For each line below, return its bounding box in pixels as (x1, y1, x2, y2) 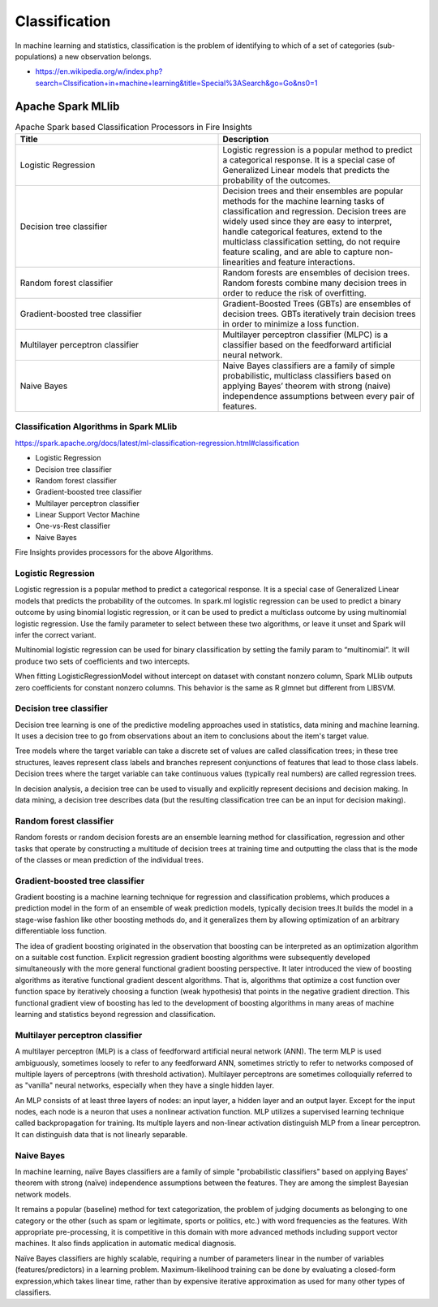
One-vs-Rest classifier (35, 521, 111, 531)
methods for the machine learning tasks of (222, 196, 385, 206)
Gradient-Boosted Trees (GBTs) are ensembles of (222, 298, 411, 309)
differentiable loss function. (15, 926, 107, 936)
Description (222, 134, 269, 145)
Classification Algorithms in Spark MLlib (15, 421, 178, 432)
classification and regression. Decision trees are (222, 206, 406, 217)
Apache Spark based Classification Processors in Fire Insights (15, 121, 253, 132)
